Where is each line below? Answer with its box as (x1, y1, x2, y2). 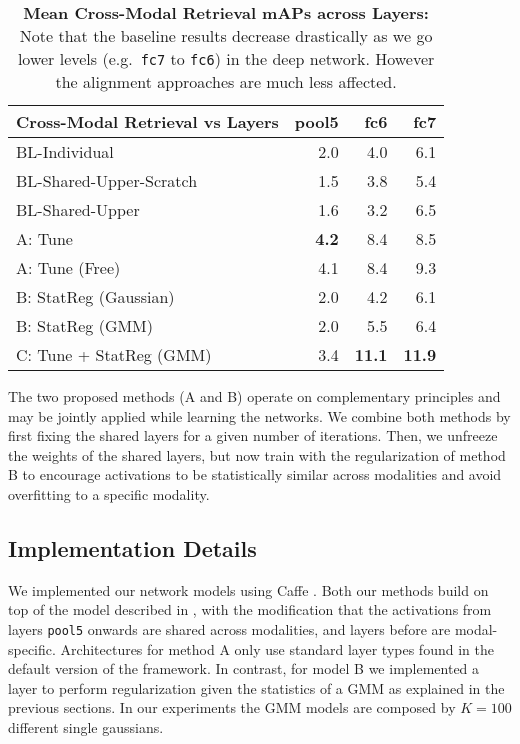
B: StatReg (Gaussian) (16, 285, 175, 308)
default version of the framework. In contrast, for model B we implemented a (8, 658, 480, 679)
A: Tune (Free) (16, 256, 121, 279)
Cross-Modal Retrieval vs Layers (16, 110, 279, 133)
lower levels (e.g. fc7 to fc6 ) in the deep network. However (17, 47, 435, 70)
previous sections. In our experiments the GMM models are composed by (8, 697, 456, 718)
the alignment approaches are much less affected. (55, 70, 397, 93)
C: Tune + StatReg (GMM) (16, 343, 212, 366)
